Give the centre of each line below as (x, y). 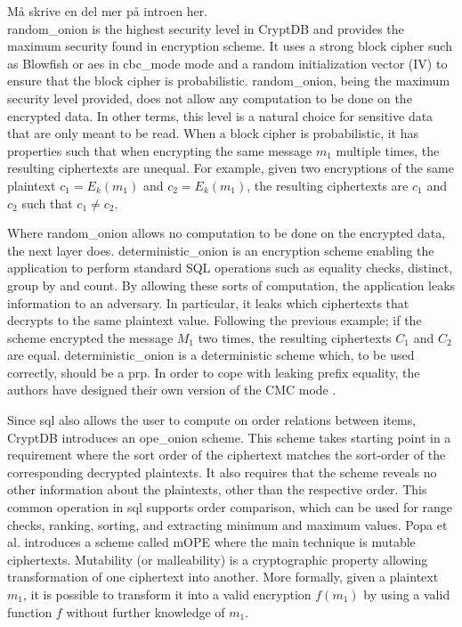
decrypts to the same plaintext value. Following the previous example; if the (215, 320)
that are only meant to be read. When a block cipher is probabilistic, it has (213, 133)
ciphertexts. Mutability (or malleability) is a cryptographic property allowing (218, 559)
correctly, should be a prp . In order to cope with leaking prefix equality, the (214, 372)
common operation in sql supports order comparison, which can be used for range (230, 507)
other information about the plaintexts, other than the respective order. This (217, 489)
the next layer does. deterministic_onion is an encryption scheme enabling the (221, 250)
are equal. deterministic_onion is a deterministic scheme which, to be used (211, 355)
